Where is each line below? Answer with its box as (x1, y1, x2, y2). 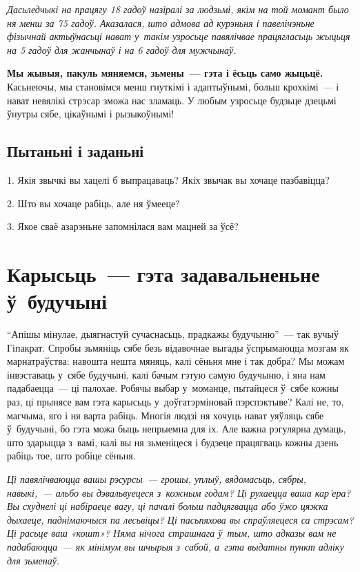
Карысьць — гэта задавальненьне (7, 259, 320, 287)
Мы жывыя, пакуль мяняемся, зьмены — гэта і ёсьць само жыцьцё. (7, 66, 323, 80)
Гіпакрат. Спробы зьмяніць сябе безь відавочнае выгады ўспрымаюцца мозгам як (7, 340, 349, 354)
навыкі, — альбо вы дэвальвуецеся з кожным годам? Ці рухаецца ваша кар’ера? (7, 485, 351, 499)
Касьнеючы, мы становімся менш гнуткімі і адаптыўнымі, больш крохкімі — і (7, 79, 339, 93)
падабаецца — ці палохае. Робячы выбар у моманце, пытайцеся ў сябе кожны (7, 381, 339, 395)
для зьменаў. (7, 553, 60, 567)
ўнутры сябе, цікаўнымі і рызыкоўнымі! (7, 106, 174, 121)
